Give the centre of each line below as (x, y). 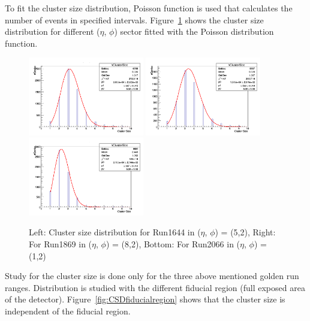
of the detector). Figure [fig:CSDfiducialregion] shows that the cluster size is (145, 299)
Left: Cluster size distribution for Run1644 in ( (115, 232)
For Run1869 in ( (61, 243)
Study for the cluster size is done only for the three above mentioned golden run (152, 276)
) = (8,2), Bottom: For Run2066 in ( (173, 243)
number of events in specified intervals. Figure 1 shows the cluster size (134, 19)
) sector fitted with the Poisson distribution (194, 31)
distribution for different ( (52, 31)
